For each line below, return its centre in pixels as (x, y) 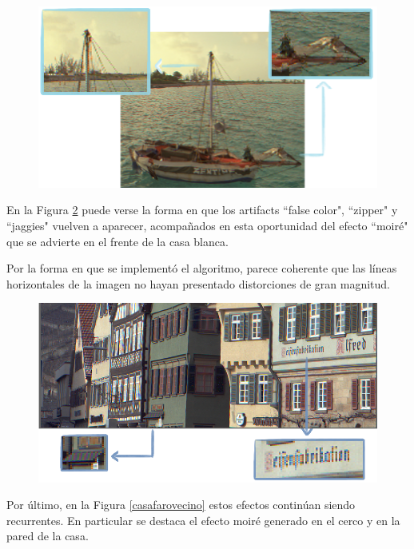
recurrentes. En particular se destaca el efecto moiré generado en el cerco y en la (203, 520)
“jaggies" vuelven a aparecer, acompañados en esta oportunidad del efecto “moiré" (207, 226)
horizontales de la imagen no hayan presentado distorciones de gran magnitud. (198, 283)
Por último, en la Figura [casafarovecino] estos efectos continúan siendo (181, 505)
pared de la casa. (48, 536)
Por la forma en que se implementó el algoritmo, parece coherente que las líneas (202, 268)
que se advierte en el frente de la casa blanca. (117, 241)
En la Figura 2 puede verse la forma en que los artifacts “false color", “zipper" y (202, 210)
